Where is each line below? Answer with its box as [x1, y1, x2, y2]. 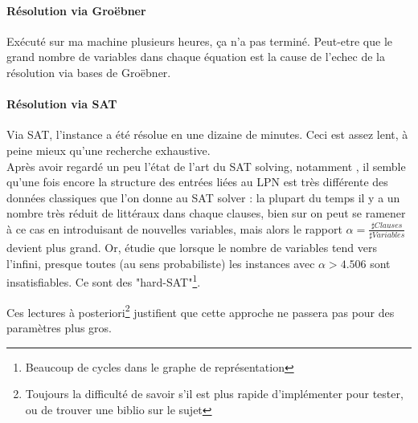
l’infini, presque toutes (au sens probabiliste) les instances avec [6, 254, 315, 271]
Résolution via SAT [6, 96, 117, 112]
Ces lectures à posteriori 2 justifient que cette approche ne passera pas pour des [6, 301, 395, 320]
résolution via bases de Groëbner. [6, 63, 171, 80]
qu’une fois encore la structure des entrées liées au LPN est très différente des [6, 173, 388, 190]
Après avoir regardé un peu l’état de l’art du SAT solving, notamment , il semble [6, 157, 406, 174]
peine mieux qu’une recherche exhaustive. [6, 141, 211, 158]
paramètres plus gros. [6, 319, 113, 336]
